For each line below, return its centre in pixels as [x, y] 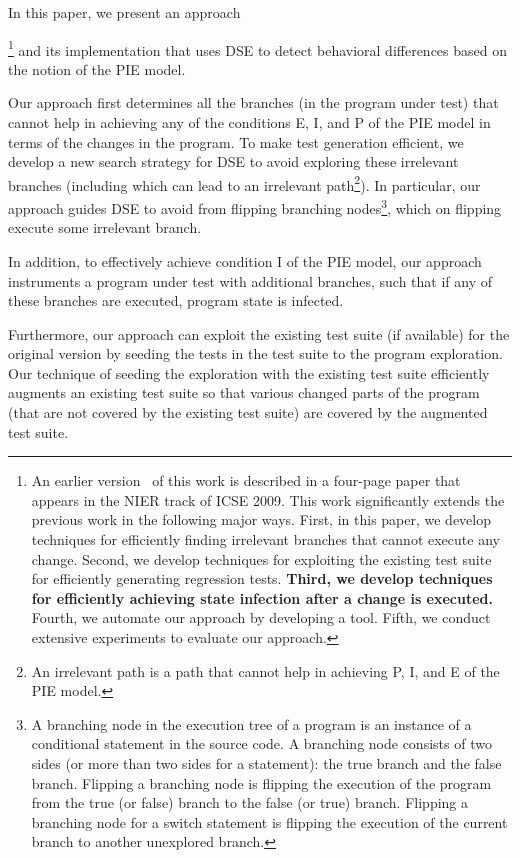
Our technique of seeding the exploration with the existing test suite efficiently [249, 372]
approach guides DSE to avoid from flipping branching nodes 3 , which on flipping [255, 206]
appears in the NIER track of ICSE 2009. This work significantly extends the [268, 499]
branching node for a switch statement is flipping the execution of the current [269, 821]
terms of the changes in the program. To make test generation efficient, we [236, 141]
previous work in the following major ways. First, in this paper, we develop [261, 519]
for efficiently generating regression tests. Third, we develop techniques [262, 578]
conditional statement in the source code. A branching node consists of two [261, 743]
